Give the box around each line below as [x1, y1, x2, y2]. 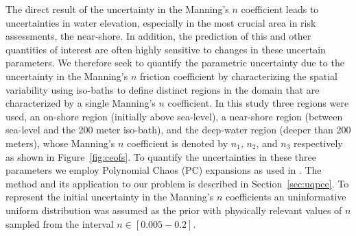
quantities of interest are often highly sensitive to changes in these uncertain [5, 42, 326, 56]
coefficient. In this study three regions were [167, 96, 349, 110]
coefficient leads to [241, 2, 319, 16]
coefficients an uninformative [225, 189, 346, 204]
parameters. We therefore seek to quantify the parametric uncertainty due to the [5, 55, 344, 70]
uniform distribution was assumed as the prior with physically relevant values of [5, 202, 342, 217]
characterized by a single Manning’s [5, 96, 156, 110]
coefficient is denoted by [127, 135, 228, 150]
